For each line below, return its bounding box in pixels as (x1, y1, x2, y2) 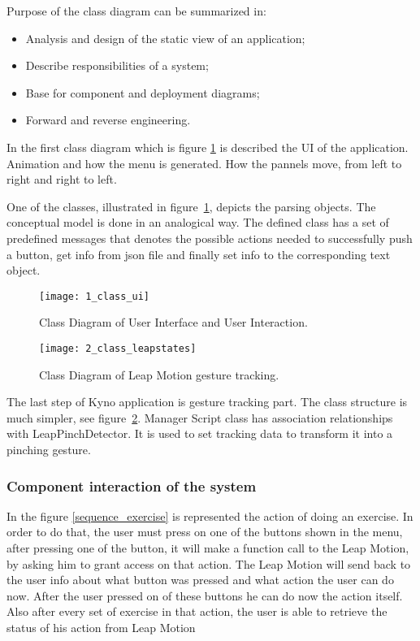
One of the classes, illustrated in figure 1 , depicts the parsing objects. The (6, 197, 376, 214)
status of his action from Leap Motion (6, 618, 196, 635)
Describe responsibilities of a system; (25, 57, 209, 74)
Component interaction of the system (6, 475, 257, 496)
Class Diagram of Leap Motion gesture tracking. (39, 366, 279, 383)
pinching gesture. (6, 441, 91, 457)
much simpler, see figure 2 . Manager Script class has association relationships (6, 409, 393, 426)
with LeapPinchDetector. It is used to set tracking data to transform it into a (6, 425, 393, 442)
